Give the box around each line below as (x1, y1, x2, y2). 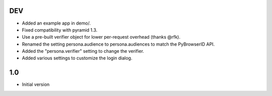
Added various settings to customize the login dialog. (22, 55, 132, 61)
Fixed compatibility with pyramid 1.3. (22, 27, 98, 33)
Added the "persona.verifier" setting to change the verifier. (22, 48, 145, 54)
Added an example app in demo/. (22, 20, 91, 26)
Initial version (22, 81, 50, 87)
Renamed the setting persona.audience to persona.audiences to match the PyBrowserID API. (22, 41, 215, 47)
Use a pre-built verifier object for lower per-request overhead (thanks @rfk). (22, 34, 181, 40)
